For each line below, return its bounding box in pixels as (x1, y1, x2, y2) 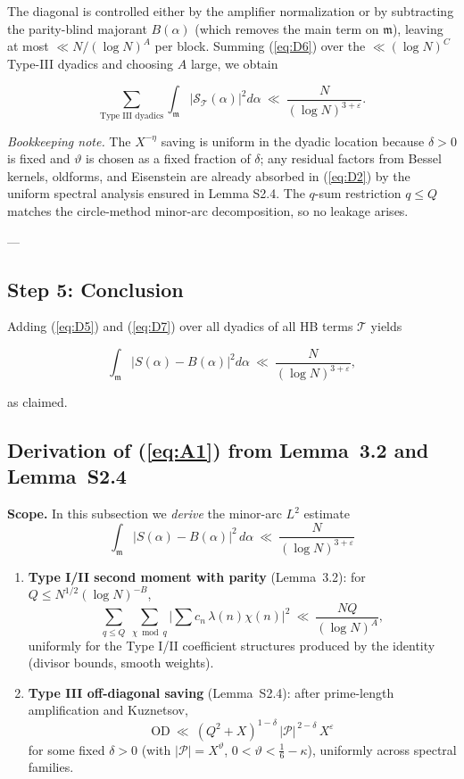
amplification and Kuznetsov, (28, 700, 188, 719)
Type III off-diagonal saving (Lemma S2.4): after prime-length (28, 683, 394, 701)
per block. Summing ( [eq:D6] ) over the (154, 37, 366, 55)
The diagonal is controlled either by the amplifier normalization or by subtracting (7, 2, 454, 20)
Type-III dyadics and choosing (7, 54, 174, 72)
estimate (303, 504, 350, 523)
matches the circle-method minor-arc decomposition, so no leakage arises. (7, 202, 409, 220)
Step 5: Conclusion (7, 275, 184, 302)
